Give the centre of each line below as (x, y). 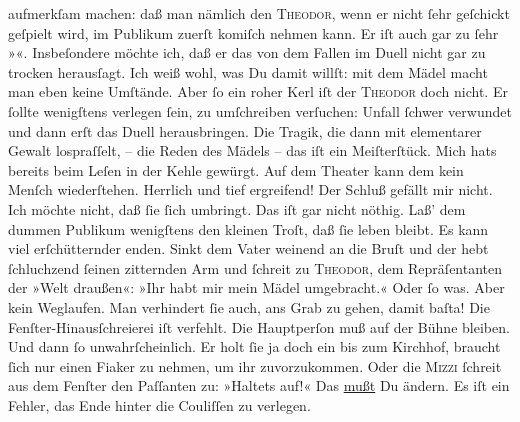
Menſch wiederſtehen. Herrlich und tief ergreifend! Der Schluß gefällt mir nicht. (250, 189)
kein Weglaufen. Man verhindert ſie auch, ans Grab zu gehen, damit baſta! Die (249, 306)
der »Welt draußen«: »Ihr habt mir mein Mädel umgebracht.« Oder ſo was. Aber (256, 287)
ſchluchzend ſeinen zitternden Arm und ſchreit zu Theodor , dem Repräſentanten (255, 267)
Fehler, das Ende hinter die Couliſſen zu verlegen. (159, 404)
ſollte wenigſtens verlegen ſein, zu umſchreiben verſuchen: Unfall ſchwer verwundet (260, 110)
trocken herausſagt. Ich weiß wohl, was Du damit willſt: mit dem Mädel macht (248, 71)
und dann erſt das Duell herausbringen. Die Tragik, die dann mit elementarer (245, 130)
